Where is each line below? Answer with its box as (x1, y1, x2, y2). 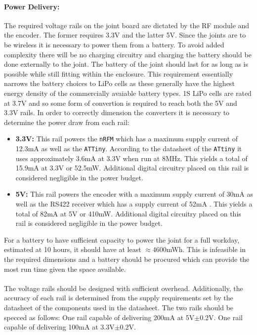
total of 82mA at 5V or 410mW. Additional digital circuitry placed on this (15, 208, 241, 218)
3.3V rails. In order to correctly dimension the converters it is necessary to (4, 107, 230, 118)
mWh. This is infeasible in (166, 244, 246, 254)
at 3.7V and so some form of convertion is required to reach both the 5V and (4, 97, 237, 108)
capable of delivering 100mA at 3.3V (4, 322, 115, 332)
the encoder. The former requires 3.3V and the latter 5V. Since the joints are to (4, 30, 246, 40)
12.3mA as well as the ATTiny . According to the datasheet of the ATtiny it (15, 143, 242, 153)
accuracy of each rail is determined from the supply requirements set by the (4, 293, 233, 303)
